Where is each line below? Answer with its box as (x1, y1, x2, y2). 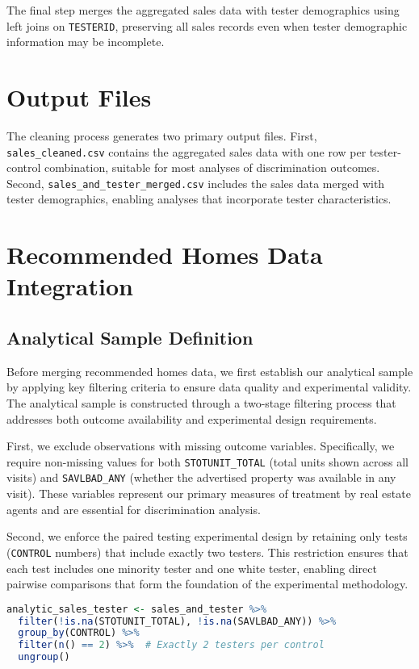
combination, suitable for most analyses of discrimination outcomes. (44, 159, 380, 176)
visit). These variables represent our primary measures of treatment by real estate (6, 485, 411, 502)
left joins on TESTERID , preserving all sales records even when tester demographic (6, 17, 408, 34)
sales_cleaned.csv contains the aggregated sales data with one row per (6, 143, 367, 160)
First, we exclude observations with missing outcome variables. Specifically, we (6, 437, 395, 454)
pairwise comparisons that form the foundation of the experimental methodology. (6, 575, 409, 592)
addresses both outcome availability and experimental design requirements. (6, 410, 377, 427)
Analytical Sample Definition (6, 325, 253, 350)
